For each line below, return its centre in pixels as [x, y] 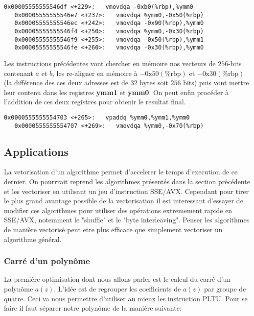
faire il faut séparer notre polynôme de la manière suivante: [93, 308]
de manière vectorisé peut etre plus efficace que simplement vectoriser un [113, 229]
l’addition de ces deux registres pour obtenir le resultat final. [95, 102]
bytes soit [154, 83]
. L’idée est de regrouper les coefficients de [117, 288]
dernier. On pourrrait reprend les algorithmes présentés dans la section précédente [127, 182]
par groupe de [225, 288]
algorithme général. [33, 239]
